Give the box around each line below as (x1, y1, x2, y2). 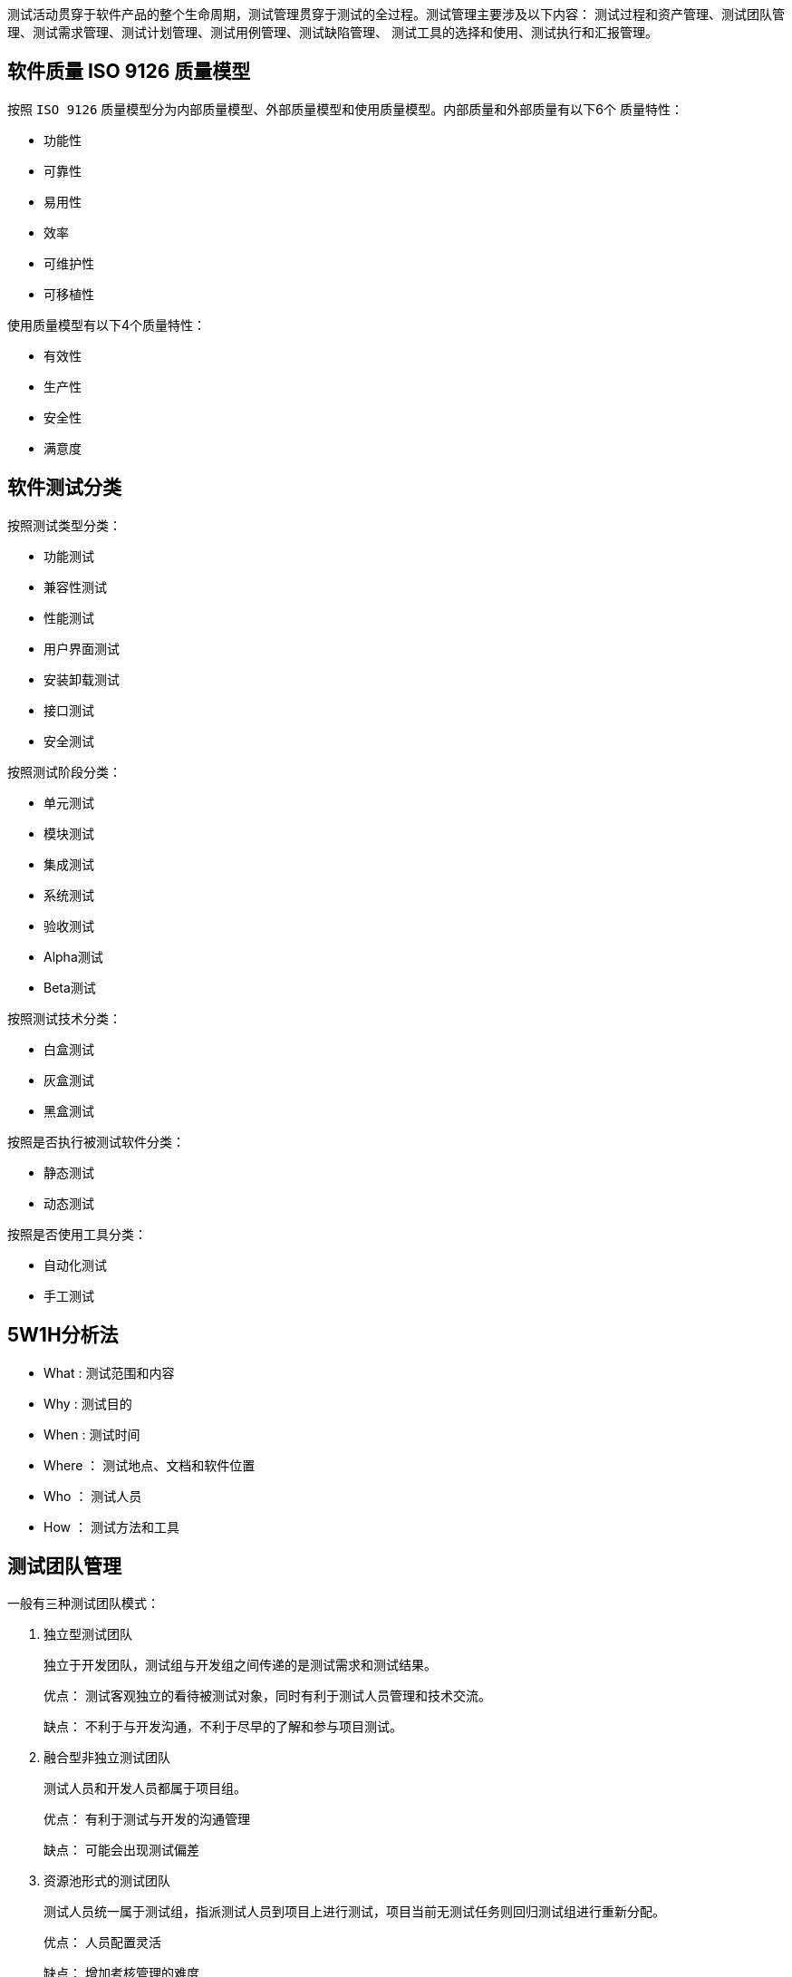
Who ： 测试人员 (43, 1488, 142, 1504)
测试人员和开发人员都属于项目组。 (43, 1780, 246, 1797)
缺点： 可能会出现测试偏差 (43, 1842, 199, 1858)
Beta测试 (43, 979, 96, 995)
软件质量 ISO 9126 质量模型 (7, 60, 251, 83)
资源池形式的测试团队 (43, 1873, 170, 1889)
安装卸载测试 (43, 671, 120, 687)
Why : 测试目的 (43, 1395, 132, 1411)
